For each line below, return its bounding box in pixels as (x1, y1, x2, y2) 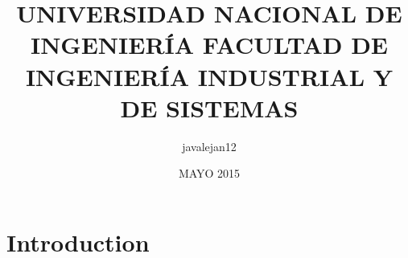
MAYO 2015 (178, 165, 241, 182)
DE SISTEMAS (120, 91, 299, 124)
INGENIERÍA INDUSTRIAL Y (25, 59, 394, 92)
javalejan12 (182, 137, 237, 154)
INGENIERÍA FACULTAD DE (30, 28, 389, 61)
